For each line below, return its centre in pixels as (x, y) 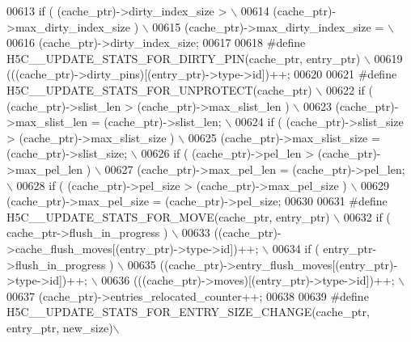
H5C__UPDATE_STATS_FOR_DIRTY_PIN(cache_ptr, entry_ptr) (184, 58)
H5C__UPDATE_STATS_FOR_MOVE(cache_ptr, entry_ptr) (168, 216)
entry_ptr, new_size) (60, 327)
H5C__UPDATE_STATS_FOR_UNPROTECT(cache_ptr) (159, 89)
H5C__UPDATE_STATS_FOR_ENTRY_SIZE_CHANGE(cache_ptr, (188, 312)
